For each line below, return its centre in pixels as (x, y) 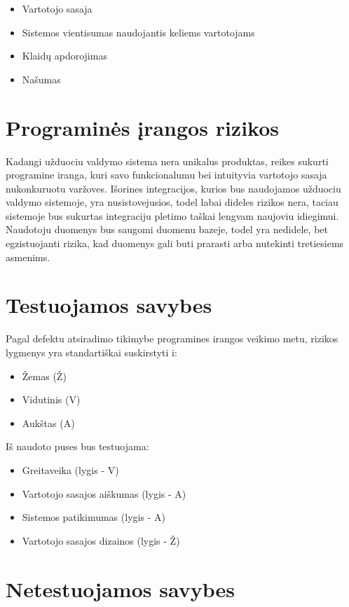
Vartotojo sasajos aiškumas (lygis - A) (104, 493)
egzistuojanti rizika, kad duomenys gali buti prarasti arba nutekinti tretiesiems (175, 243)
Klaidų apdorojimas (64, 56)
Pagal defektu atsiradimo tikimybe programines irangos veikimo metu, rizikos (172, 339)
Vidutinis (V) (51, 399)
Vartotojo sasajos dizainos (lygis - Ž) (101, 540)
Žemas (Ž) (44, 376)
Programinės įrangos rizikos (142, 127)
